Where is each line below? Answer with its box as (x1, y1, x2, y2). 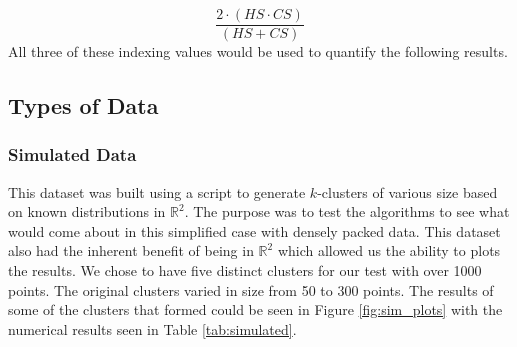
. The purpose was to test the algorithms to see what (184, 201, 510, 222)
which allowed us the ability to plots (277, 240, 501, 261)
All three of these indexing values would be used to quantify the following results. (8, 41, 508, 62)
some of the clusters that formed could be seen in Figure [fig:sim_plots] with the (8, 299, 503, 320)
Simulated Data (8, 142, 137, 167)
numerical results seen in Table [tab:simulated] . (8, 318, 297, 339)
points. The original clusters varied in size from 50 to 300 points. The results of (8, 279, 494, 300)
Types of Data (8, 90, 159, 121)
